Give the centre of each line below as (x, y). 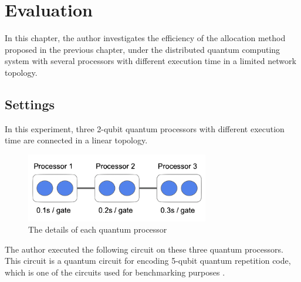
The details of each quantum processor (98, 229)
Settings (30, 104)
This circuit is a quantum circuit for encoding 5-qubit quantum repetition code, (148, 261)
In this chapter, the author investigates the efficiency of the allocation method (145, 38)
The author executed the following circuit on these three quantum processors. (144, 249)
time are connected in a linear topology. (76, 140)
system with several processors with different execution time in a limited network (150, 61)
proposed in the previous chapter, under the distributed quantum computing (143, 49)
